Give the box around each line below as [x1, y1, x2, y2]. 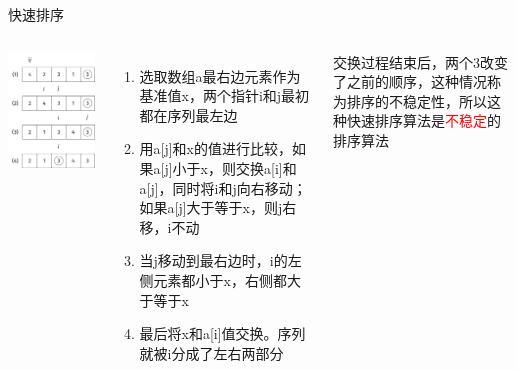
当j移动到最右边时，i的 [139, 250, 288, 271]
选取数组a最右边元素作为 [139, 65, 301, 86]
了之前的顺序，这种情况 [332, 71, 487, 92]
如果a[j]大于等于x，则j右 [139, 197, 297, 218]
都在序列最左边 [139, 104, 238, 125]
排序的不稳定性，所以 [346, 90, 487, 111]
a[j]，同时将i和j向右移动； [139, 177, 307, 198]
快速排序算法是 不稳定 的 [346, 110, 501, 131]
